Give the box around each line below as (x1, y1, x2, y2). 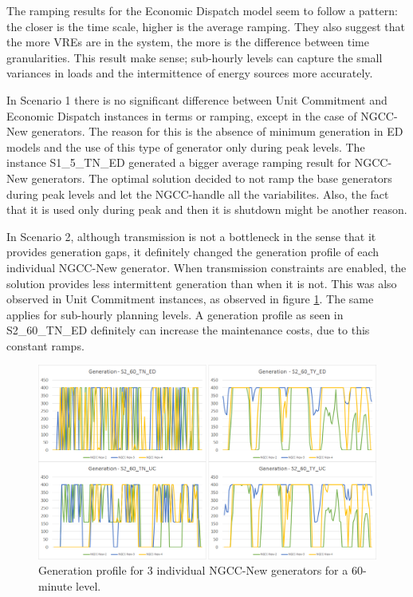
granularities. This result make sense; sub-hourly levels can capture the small (6, 49, 383, 65)
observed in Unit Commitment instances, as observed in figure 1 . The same (6, 291, 374, 307)
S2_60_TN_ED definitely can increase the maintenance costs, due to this (6, 322, 370, 338)
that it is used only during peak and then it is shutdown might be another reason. (6, 201, 407, 218)
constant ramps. (6, 337, 85, 354)
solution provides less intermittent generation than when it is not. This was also (6, 275, 397, 291)
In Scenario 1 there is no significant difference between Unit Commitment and (6, 91, 387, 108)
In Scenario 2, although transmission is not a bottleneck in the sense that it (6, 227, 376, 244)
